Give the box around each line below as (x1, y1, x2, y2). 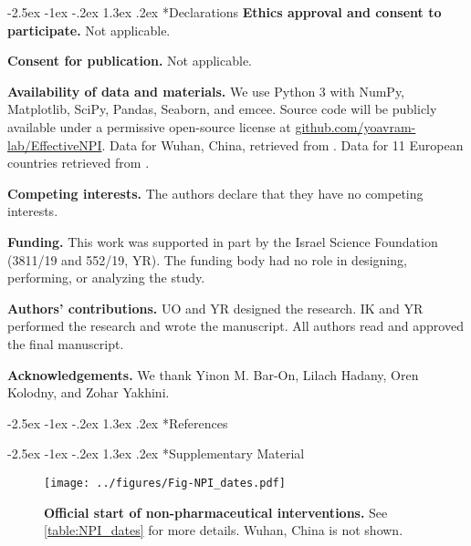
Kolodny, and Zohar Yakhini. (7, 383, 170, 402)
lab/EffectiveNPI (7, 135, 102, 154)
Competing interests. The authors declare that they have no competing (7, 183, 424, 202)
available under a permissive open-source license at (7, 117, 291, 136)
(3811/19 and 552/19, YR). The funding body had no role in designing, (7, 250, 407, 269)
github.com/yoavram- (295, 117, 416, 136)
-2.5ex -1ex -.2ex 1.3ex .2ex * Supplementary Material (7, 444, 305, 463)
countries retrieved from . (7, 153, 150, 172)
